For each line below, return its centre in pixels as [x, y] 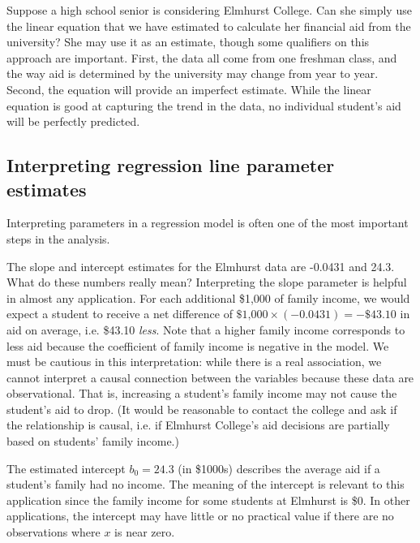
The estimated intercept [66, 468]
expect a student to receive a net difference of [120, 314]
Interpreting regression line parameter [171, 165]
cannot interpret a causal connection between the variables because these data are [210, 377]
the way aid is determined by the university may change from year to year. [193, 73]
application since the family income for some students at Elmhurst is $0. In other [208, 500]
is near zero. [145, 532]
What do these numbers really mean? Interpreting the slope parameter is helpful [207, 282]
